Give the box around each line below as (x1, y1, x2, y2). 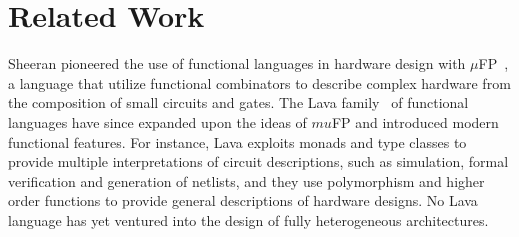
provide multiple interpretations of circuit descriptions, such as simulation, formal (8, 151, 509, 172)
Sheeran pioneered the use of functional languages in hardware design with (8, 53, 466, 74)
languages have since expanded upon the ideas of (8, 111, 307, 132)
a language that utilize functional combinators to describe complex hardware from (8, 72, 511, 93)
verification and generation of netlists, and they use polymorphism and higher (8, 170, 485, 191)
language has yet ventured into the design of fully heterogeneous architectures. (8, 209, 489, 230)
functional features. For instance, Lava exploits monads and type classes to (8, 131, 467, 152)
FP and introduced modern (331, 111, 499, 132)
